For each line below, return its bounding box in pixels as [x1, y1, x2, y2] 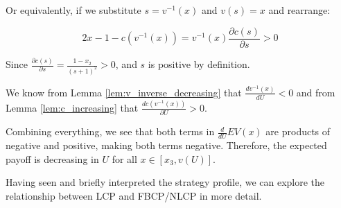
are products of [265, 124, 331, 139]
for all [112, 151, 137, 166]
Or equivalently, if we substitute [6, 3, 141, 17]
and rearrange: [268, 3, 331, 17]
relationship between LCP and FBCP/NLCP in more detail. [6, 188, 262, 202]
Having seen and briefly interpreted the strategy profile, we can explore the [6, 175, 325, 189]
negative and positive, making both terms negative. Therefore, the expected [6, 138, 327, 153]
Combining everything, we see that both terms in [6, 124, 215, 139]
